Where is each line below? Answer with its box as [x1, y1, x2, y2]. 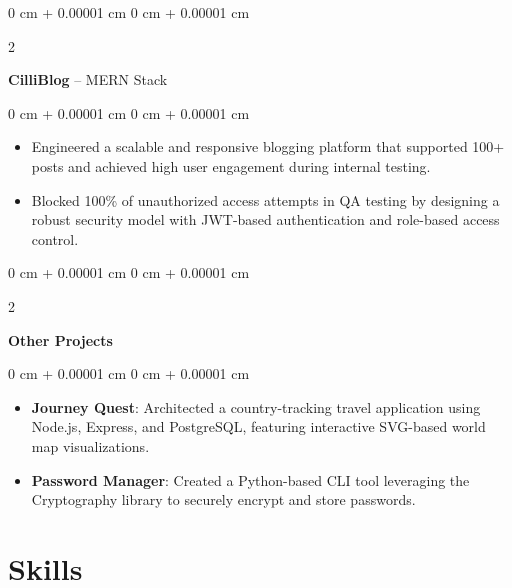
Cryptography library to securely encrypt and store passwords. [31, 489, 416, 510]
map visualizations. [31, 435, 150, 456]
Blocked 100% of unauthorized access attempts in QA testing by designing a [31, 189, 500, 210]
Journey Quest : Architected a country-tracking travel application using [31, 396, 481, 417]
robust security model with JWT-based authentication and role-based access [31, 209, 500, 230]
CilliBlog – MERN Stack [8, 69, 168, 90]
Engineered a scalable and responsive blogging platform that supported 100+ [31, 136, 505, 157]
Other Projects [8, 329, 113, 350]
